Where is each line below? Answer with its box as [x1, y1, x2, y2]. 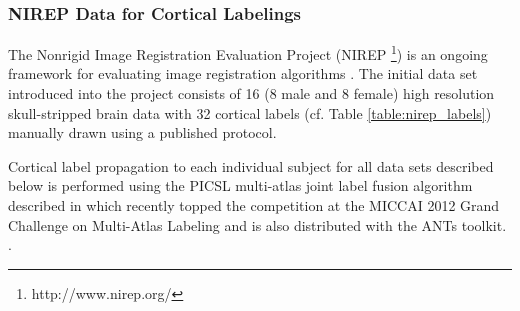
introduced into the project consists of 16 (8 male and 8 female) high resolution [8, 83, 495, 104]
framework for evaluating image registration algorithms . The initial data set [8, 63, 478, 84]
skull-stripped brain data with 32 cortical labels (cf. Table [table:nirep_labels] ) [8, 102, 492, 123]
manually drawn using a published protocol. [8, 122, 277, 143]
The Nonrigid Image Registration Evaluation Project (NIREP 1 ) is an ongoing [8, 41, 488, 64]
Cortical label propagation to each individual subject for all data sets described [8, 155, 494, 176]
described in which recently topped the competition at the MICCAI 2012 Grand [8, 195, 500, 216]
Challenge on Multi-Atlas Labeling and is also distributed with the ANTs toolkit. [8, 214, 507, 235]
